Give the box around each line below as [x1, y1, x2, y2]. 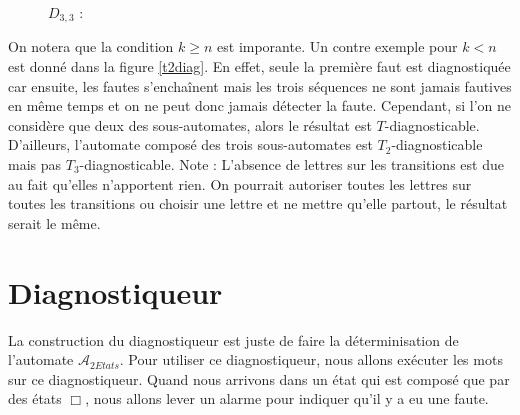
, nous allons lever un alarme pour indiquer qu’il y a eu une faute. [85, 388, 489, 409]
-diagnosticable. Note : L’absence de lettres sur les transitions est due [79, 154, 504, 175]
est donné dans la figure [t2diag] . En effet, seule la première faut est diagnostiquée [8, 56, 511, 77]
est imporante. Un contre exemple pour [217, 36, 458, 57]
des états [8, 388, 62, 409]
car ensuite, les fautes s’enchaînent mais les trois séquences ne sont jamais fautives [8, 75, 512, 96]
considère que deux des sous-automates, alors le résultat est [8, 114, 372, 135]
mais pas [8, 154, 62, 175]
